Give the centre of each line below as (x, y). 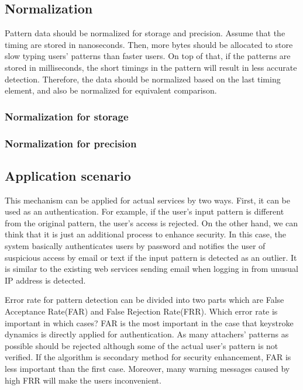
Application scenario (68, 175)
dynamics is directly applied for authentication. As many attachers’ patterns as (147, 334)
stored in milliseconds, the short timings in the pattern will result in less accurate (151, 67)
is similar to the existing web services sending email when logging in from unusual (151, 269)
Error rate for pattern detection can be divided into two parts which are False (144, 300)
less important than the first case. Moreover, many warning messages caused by (147, 368)
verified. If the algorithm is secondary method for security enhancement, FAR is (148, 357)
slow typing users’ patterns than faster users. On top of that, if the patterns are (148, 56)
